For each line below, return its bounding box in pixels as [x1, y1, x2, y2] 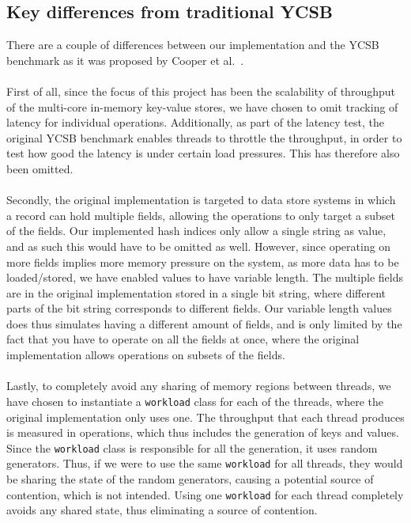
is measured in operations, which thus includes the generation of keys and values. [6, 424, 399, 441]
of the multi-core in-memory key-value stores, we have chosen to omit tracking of [6, 98, 398, 115]
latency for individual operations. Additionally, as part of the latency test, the [6, 114, 384, 131]
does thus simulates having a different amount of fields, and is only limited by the [6, 315, 402, 332]
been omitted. [6, 160, 74, 176]
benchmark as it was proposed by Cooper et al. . [6, 51, 244, 68]
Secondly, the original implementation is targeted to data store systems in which [6, 191, 396, 208]
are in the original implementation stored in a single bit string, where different [6, 284, 386, 301]
